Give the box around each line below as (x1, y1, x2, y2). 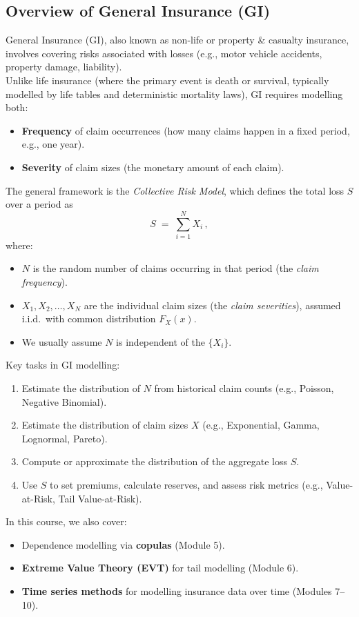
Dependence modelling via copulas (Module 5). (21, 537, 225, 551)
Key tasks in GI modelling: (6, 358, 120, 372)
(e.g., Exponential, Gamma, (202, 418, 320, 432)
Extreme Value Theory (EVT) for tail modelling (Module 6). (21, 560, 299, 575)
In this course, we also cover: (6, 514, 127, 529)
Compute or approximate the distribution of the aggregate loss (21, 454, 288, 469)
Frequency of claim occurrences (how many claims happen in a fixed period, (21, 123, 350, 137)
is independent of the (116, 334, 205, 349)
